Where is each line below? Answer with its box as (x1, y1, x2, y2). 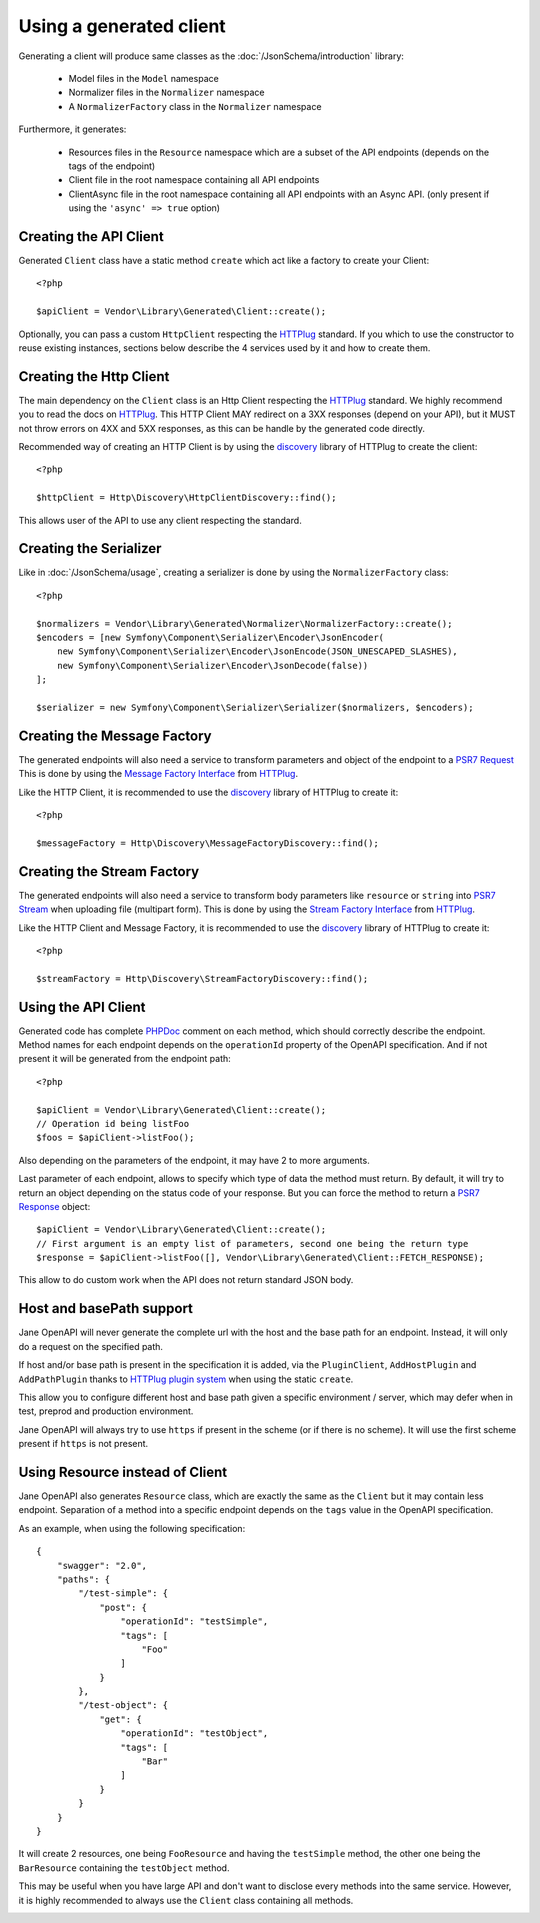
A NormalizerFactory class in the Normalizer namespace (68, 100, 322, 112)
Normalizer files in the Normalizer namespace (68, 86, 265, 99)
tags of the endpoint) (68, 160, 156, 172)
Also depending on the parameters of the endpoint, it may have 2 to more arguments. (18, 1154, 370, 1166)
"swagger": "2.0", (56, 1560, 148, 1571)
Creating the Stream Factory (18, 863, 200, 880)
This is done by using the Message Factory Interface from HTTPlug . (18, 768, 299, 780)
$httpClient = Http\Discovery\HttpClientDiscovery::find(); (36, 492, 337, 504)
